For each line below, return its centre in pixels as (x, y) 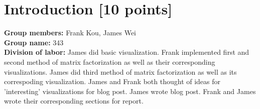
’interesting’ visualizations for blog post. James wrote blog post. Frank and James (130, 91)
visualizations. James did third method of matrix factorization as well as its (120, 71)
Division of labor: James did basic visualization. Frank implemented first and (127, 52)
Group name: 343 (34, 42)
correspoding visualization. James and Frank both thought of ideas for (112, 81)
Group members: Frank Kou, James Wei (70, 33)
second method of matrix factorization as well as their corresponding (110, 61)
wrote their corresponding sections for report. (74, 101)
